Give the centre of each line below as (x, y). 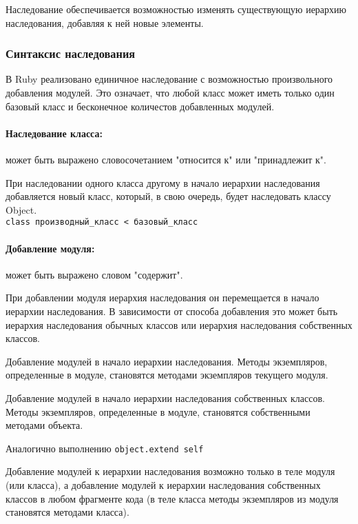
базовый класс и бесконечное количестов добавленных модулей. (140, 106)
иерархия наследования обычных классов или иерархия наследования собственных (179, 324)
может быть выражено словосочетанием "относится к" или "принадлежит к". (166, 159)
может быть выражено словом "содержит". (94, 274)
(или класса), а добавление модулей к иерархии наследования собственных (163, 485)
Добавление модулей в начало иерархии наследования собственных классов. (165, 397)
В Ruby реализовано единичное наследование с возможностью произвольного (169, 79)
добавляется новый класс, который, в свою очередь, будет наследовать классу (168, 196)
